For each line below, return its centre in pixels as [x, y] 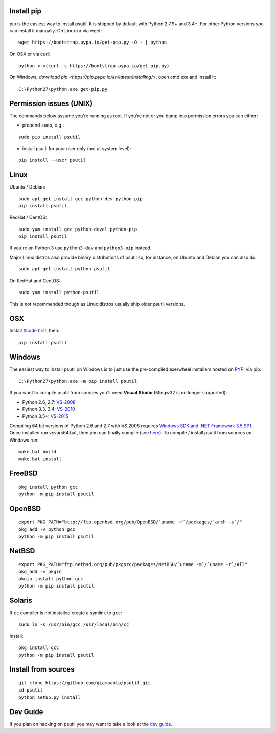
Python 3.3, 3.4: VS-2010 [49, 409]
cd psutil [31, 690]
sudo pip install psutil [50, 137]
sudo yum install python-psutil [59, 292]
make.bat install [40, 459]
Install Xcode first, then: [34, 331]
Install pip [26, 11]
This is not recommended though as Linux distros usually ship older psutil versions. [97, 304]
